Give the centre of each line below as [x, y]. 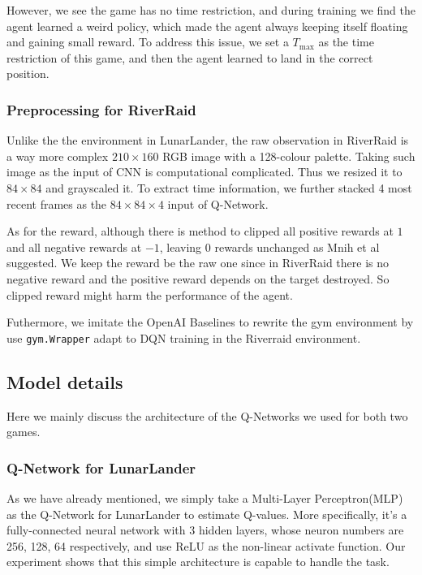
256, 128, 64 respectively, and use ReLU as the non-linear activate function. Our [206, 545]
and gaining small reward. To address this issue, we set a [148, 42]
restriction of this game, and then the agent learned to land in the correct [190, 57]
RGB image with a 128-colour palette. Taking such [289, 156]
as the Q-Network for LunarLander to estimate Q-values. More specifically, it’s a [207, 514]
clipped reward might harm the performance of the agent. [150, 294]
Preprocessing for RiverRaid [101, 109]
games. [24, 432]
